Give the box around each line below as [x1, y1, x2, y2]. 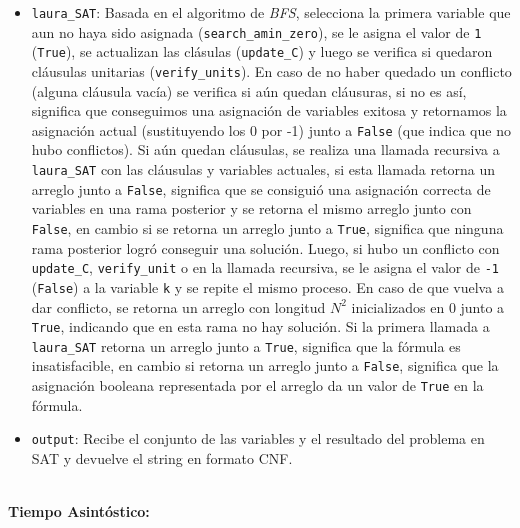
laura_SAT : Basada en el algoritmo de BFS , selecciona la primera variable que [31, 2, 511, 22]
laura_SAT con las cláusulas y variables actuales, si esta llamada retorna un [31, 159, 496, 180]
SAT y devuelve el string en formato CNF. [31, 448, 293, 468]
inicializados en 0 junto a [351, 296, 505, 317]
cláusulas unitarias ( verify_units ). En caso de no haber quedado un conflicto [31, 60, 512, 81]
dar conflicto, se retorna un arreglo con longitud [31, 296, 326, 317]
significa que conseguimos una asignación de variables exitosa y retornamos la [31, 100, 507, 121]
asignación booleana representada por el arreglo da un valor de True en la [31, 375, 484, 396]
